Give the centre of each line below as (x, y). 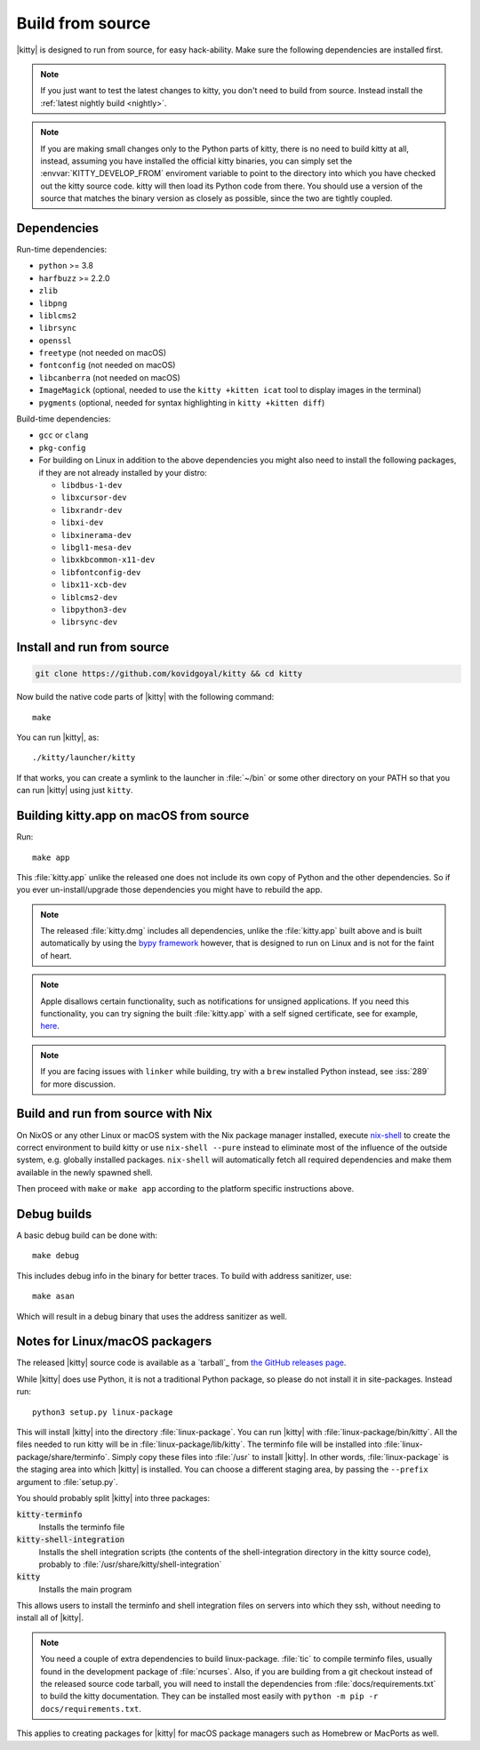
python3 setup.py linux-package (103, 1412)
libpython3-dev (94, 610)
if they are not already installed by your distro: (123, 472)
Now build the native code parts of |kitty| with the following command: (145, 697)
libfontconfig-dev (101, 572)
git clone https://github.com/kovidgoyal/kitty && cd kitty (169, 674)
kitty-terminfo (50, 1515)
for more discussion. (78, 1084)
